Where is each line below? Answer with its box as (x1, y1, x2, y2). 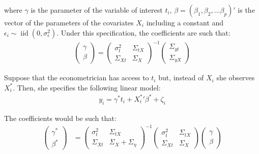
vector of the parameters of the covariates (4, 17, 134, 27)
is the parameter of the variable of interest (31, 5, 163, 15)
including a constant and (146, 17, 224, 27)
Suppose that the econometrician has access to (4, 72, 149, 83)
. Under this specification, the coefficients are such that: (56, 27, 231, 38)
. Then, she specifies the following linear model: (13, 82, 161, 93)
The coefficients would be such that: (4, 112, 117, 123)
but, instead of (158, 72, 204, 83)
